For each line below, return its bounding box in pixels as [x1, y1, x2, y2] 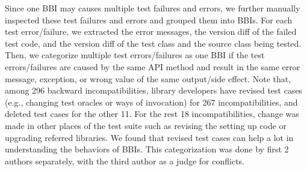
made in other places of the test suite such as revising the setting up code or [5, 119, 287, 131]
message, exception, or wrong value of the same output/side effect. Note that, [5, 72, 291, 85]
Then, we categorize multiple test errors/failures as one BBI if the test [5, 49, 265, 61]
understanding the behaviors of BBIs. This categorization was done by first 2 [5, 143, 289, 155]
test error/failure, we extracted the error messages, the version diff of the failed [5, 25, 297, 38]
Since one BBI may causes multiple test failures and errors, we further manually [5, 2, 300, 14]
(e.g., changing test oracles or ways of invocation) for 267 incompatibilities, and [5, 95, 298, 108]
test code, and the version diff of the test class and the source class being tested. [5, 37, 302, 49]
